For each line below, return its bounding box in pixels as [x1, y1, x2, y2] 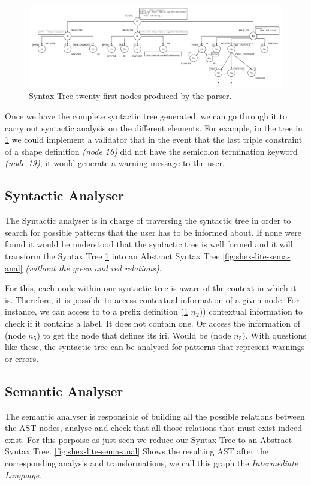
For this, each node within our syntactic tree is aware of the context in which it [5, 282, 297, 294]
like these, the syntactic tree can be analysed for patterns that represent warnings [5, 340, 305, 353]
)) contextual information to [199, 305, 303, 318]
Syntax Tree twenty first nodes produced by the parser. [29, 89, 232, 102]
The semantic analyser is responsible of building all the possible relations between [5, 409, 305, 422]
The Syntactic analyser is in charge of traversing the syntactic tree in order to [5, 214, 291, 227]
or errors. [5, 352, 39, 364]
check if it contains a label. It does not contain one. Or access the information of [5, 316, 301, 329]
